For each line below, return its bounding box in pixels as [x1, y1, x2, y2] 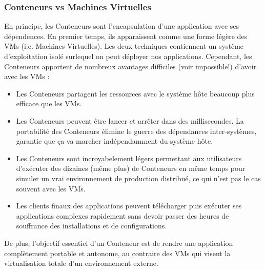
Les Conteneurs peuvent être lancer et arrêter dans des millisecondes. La [16, 115, 244, 126]
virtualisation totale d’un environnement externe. [4, 258, 158, 268]
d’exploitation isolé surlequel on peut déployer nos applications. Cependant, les [4, 51, 252, 61]
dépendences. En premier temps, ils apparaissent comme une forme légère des [4, 30, 248, 41]
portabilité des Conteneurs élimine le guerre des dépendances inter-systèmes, [16, 125, 257, 136]
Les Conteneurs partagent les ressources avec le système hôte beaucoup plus [16, 88, 255, 99]
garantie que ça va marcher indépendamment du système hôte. [16, 136, 213, 146]
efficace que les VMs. [16, 98, 82, 109]
